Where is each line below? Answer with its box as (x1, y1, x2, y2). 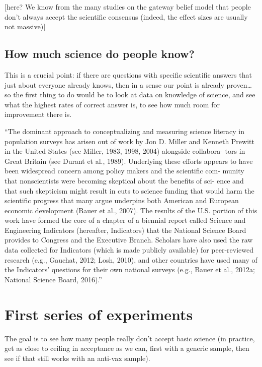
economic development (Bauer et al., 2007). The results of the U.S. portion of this (5, 205, 257, 215)
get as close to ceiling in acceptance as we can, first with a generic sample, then (5, 343, 249, 353)
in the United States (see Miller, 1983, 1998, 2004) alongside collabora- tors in (5, 146, 245, 156)
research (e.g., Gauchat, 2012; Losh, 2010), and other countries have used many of (5, 254, 257, 265)
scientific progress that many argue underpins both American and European (5, 195, 239, 206)
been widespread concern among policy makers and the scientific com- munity (5, 165, 244, 176)
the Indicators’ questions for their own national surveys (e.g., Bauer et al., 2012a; (5, 264, 255, 275)
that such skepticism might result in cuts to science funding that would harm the (5, 185, 254, 196)
